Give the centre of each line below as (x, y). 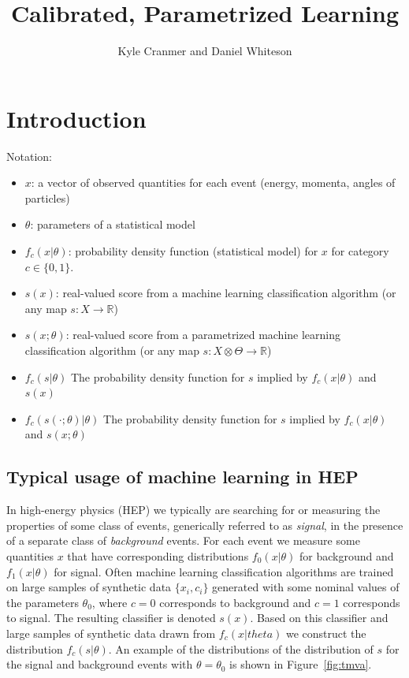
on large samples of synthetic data (89, 587)
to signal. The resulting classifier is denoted (111, 618)
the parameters (43, 602)
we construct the (326, 633)
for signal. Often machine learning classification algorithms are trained (224, 571)
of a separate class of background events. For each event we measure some (183, 540)
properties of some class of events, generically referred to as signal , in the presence (205, 525)
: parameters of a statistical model (113, 224)
